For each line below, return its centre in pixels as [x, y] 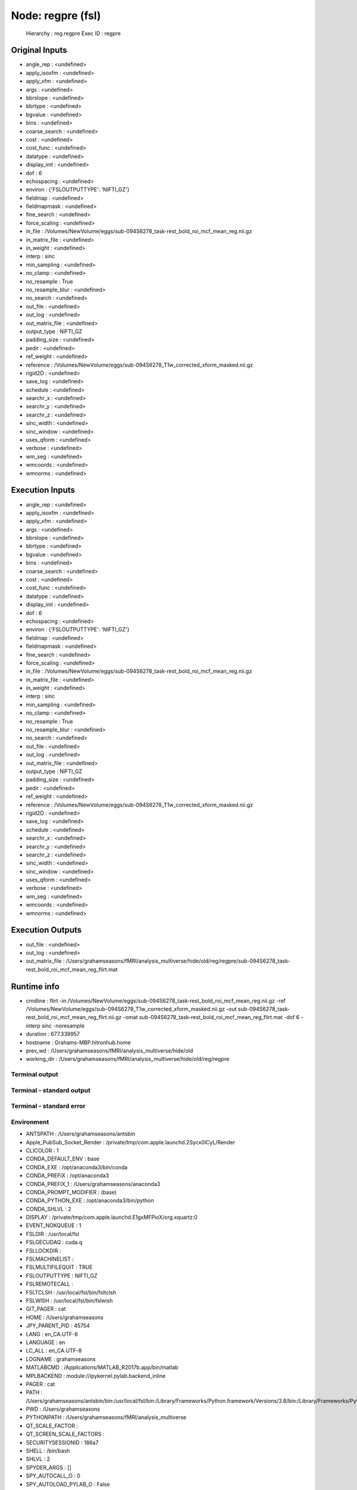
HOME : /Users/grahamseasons [65, 1317]
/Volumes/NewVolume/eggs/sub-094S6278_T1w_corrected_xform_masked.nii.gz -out [131, 1009]
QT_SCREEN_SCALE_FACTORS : [65, 1434]
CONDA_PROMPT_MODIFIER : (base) [71, 1192]
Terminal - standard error [48, 1106]
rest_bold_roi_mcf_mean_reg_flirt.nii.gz [74, 1017]
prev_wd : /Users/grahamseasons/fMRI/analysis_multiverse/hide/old [109, 1050]
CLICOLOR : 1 [42, 1150]
